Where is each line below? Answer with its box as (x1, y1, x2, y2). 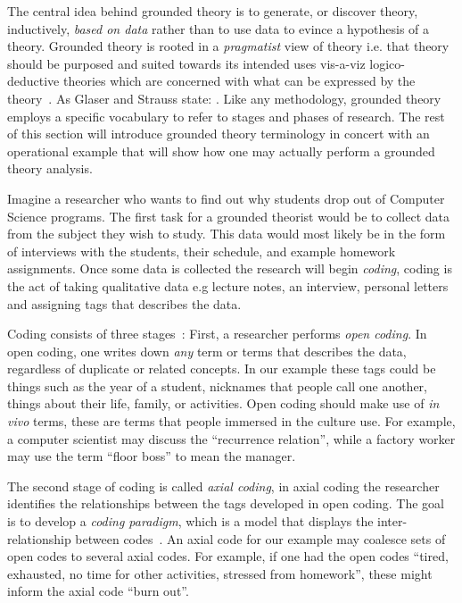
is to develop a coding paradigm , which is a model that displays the (7, 512, 374, 531)
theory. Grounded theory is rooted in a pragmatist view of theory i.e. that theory (7, 37, 450, 55)
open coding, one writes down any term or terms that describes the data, (7, 341, 407, 360)
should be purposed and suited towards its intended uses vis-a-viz (7, 54, 366, 72)
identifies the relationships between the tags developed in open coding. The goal (7, 494, 444, 513)
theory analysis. (7, 159, 93, 178)
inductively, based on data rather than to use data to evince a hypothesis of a (7, 19, 430, 38)
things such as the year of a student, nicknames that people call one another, (7, 376, 428, 395)
